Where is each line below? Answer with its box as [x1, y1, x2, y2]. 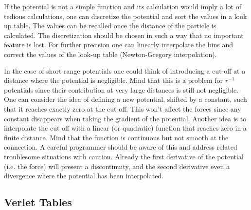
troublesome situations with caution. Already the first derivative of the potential [4, 151, 244, 161]
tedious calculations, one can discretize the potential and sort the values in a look [4, 11, 247, 21]
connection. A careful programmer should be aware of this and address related [4, 142, 237, 152]
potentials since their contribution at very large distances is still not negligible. [4, 84, 239, 95]
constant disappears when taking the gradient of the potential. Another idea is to [4, 113, 247, 123]
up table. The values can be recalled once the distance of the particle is [4, 20, 216, 31]
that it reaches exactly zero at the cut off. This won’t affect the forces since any [4, 103, 241, 114]
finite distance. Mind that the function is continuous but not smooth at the [4, 132, 229, 142]
